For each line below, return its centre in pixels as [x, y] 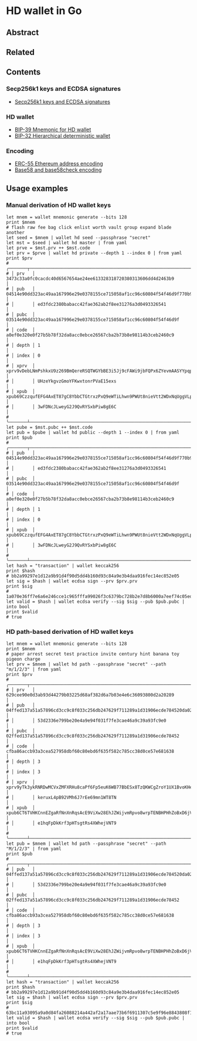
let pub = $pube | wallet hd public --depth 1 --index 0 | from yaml [93, 432]
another [16, 233]
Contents [23, 72]
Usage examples [37, 188]
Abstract [23, 33]
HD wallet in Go [44, 11]
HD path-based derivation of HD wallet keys [70, 632]
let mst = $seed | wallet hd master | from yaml [67, 243]
